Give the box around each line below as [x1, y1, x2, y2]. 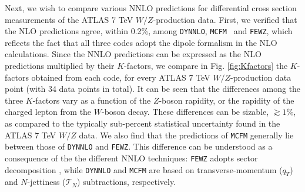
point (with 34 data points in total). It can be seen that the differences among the [5, 82, 301, 95]
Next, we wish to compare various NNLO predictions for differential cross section [5, 2, 297, 14]
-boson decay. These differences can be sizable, [101, 105, 269, 118]
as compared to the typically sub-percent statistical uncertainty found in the [5, 117, 280, 129]
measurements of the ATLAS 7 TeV [5, 13, 133, 25]
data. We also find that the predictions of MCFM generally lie [79, 128, 294, 141]
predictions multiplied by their [5, 59, 115, 72]
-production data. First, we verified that [153, 13, 297, 25]
